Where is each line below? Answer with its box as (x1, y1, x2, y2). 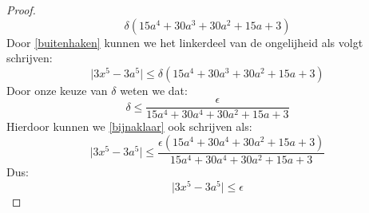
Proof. (6, 2, 36, 18)
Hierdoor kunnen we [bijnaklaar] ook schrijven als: (6, 118, 252, 135)
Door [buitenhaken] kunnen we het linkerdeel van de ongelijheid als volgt (6, 34, 363, 50)
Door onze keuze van (6, 81, 108, 98)
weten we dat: (120, 81, 188, 98)
